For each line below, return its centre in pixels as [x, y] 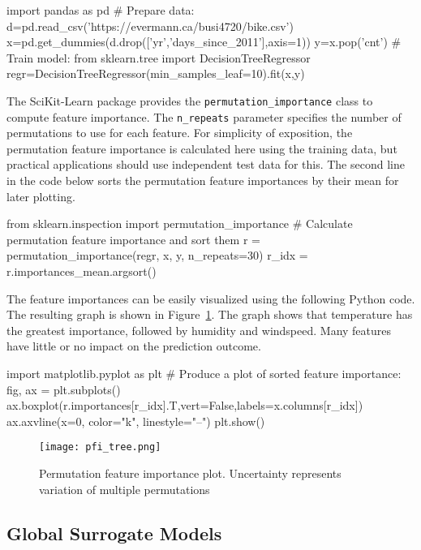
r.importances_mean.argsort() [82, 271]
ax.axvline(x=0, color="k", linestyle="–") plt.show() [136, 421]
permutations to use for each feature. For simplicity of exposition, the [180, 133]
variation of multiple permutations [125, 489]
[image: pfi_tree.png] [100, 447]
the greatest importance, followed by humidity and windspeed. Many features [199, 330]
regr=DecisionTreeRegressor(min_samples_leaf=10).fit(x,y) [156, 73]
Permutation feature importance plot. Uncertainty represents [190, 473]
